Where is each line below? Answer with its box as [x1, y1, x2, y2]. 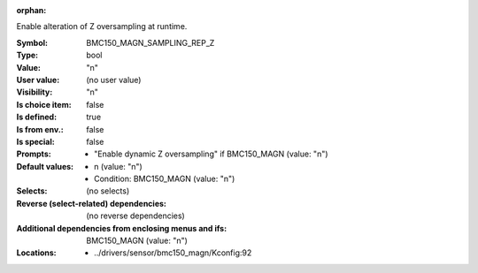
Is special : [16, 136, 55, 147]
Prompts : [16, 148, 52, 159]
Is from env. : [16, 124, 64, 134]
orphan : [16, 5, 47, 15]
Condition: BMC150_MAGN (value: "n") [94, 173, 235, 185]
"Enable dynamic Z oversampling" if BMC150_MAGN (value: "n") [94, 148, 328, 159]
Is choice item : [16, 99, 72, 110]
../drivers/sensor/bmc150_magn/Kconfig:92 [94, 247, 252, 258]
